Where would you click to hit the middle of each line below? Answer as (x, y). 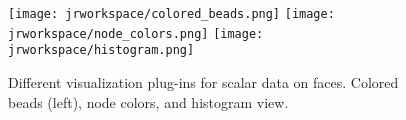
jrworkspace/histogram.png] (101, 50)
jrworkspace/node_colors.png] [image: (136, 33)
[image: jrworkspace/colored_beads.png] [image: (171, 14)
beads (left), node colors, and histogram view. (148, 101)
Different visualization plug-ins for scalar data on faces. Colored (203, 81)
